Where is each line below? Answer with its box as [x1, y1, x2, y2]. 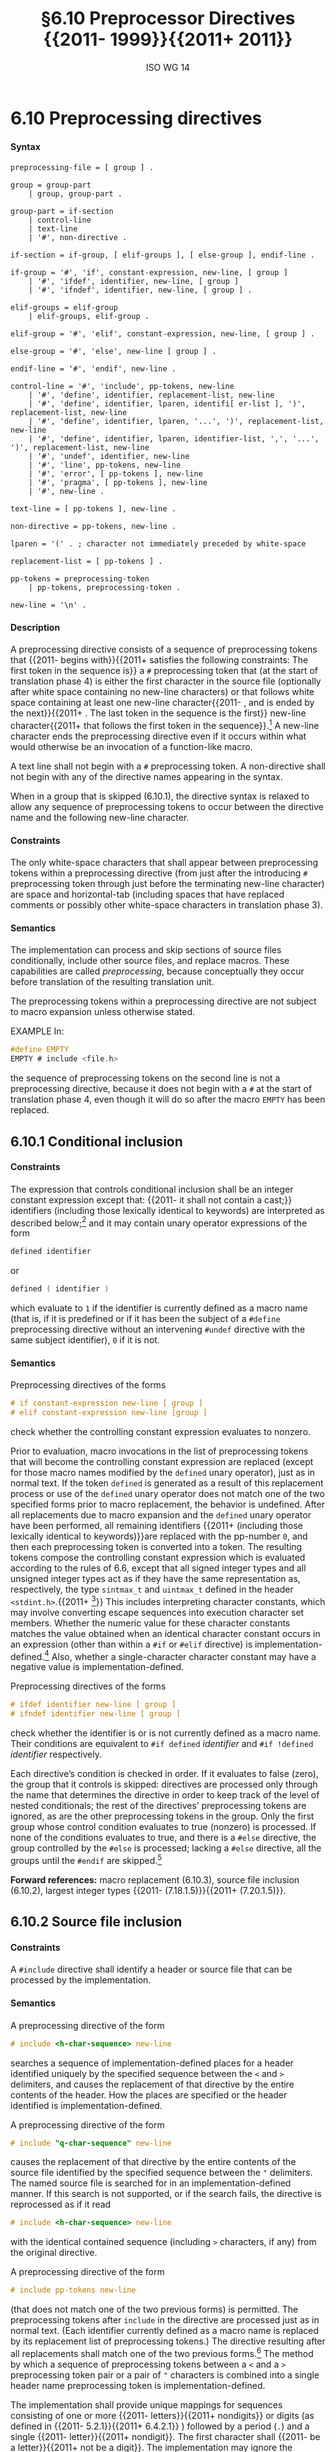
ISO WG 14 [145, 61, 191, 73]
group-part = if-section [10, 207, 114, 217]
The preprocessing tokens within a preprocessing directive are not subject [10, 995, 317, 1007]
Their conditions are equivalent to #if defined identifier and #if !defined [10, 1738, 314, 1750]
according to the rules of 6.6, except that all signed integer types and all [10, 1562, 307, 1574]
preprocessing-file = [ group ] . [10, 163, 155, 173]
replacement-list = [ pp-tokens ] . [10, 557, 163, 567]
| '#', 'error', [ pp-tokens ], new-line [28, 469, 203, 479]
